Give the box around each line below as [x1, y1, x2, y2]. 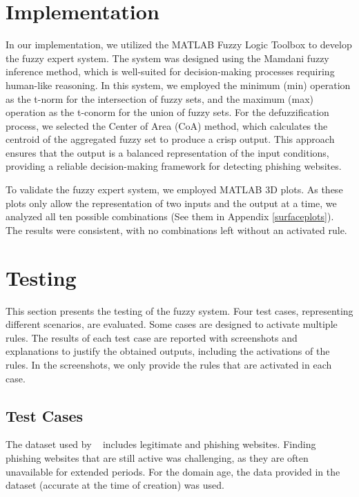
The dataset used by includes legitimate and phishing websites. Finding [6, 437, 316, 451]
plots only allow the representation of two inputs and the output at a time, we [6, 195, 337, 210]
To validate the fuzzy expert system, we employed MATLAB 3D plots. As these [6, 182, 343, 197]
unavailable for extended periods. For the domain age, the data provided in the [6, 464, 340, 478]
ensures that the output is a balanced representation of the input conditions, [6, 145, 329, 159]
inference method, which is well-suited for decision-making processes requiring [6, 64, 335, 79]
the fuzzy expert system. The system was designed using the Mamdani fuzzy [6, 50, 329, 65]
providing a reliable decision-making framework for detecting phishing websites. [6, 159, 342, 173]
